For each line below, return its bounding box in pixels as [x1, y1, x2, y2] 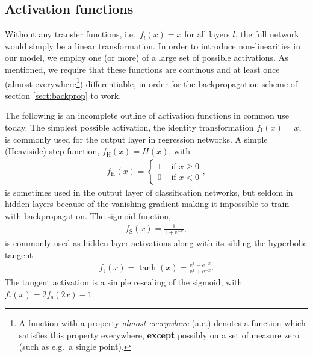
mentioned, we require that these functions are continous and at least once [5, 63, 280, 75]
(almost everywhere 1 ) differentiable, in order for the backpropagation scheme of [5, 75, 298, 90]
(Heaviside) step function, [5, 144, 100, 157]
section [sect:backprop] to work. [5, 88, 122, 101]
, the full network [235, 28, 299, 40]
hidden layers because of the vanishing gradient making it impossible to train [5, 197, 290, 210]
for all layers [184, 28, 230, 40]
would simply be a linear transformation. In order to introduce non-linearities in [5, 39, 300, 52]
